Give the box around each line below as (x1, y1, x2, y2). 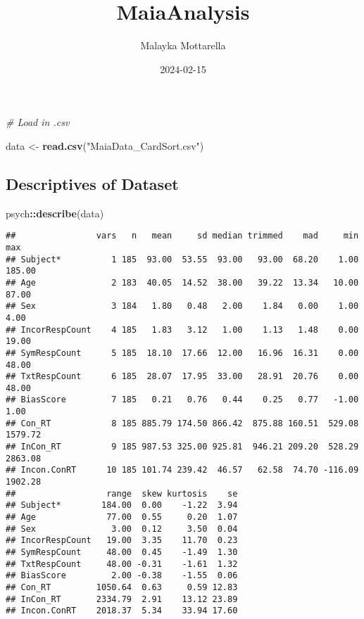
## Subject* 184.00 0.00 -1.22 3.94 (6, 500, 238, 511)
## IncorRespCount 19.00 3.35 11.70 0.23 (6, 535, 238, 546)
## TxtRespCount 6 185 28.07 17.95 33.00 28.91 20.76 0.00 (6, 371, 359, 382)
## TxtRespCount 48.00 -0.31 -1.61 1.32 (6, 559, 238, 569)
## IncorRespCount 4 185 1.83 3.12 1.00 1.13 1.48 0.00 (6, 324, 359, 335)
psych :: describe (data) (6, 205, 104, 220)
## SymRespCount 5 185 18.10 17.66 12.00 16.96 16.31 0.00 (6, 347, 359, 358)
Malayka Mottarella (140, 38, 226, 53)
